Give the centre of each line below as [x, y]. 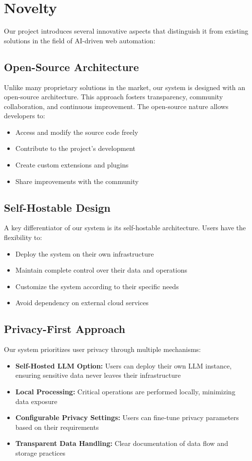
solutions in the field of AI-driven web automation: [80, 40]
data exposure [36, 401]
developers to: [25, 116]
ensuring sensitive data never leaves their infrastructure [98, 375]
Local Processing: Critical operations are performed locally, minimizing [125, 392]
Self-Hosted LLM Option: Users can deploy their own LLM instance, [124, 365]
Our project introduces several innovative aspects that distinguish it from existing [126, 31]
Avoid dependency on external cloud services [82, 303]
